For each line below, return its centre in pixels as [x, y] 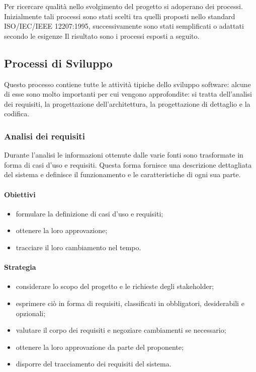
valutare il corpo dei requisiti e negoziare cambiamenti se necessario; [121, 330]
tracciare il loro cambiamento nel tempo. [78, 247]
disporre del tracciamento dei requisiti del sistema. [94, 364]
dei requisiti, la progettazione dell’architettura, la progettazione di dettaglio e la [127, 103]
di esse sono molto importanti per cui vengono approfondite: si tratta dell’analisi [128, 94]
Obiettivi [20, 194]
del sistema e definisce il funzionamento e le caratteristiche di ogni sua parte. [122, 174]
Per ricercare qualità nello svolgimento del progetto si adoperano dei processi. [123, 6]
